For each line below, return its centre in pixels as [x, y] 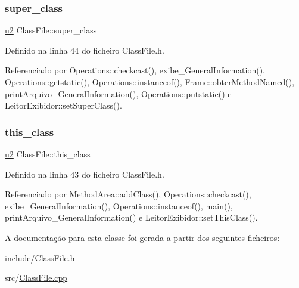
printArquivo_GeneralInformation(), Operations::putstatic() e [118, 93]
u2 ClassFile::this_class [48, 154]
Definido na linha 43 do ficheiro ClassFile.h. [85, 174]
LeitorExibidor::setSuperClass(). [63, 105]
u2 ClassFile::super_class [51, 30]
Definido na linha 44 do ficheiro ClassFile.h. [85, 50]
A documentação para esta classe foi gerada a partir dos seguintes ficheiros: [142, 237]
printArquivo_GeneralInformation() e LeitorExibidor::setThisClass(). [131, 217]
